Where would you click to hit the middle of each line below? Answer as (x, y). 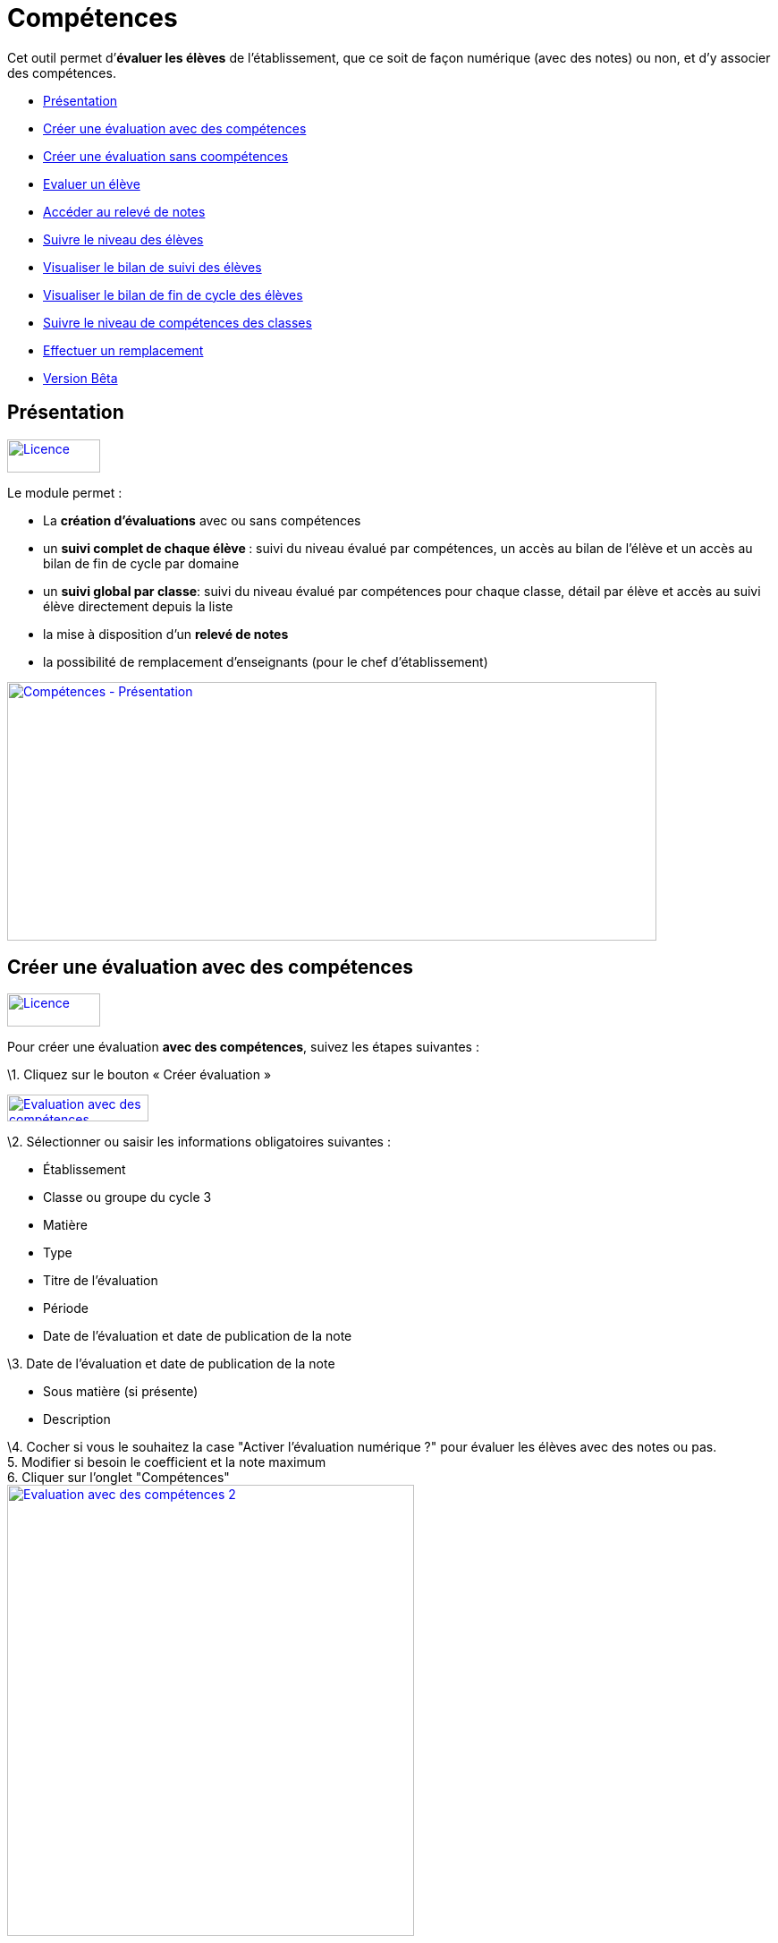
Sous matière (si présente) (121, 1392)
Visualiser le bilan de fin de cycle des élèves (173, 294)
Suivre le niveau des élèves (123, 239)
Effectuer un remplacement (123, 350)
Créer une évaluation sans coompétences (166, 156)
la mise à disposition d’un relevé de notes (166, 634)
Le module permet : (65, 492)
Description (77, 1419)
